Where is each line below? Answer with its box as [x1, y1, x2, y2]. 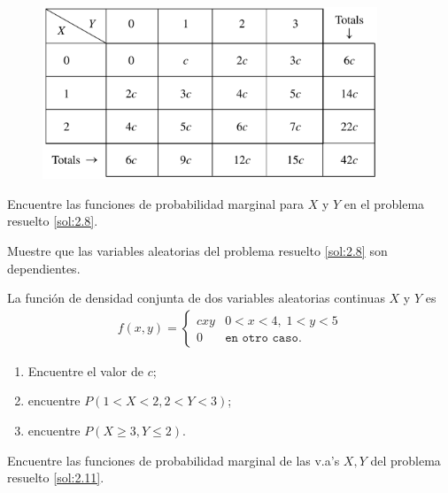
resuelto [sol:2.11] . [7, 468, 104, 487]
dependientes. [7, 258, 81, 277]
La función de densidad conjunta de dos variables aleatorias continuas [7, 289, 385, 307]
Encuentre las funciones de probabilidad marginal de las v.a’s [7, 451, 340, 469]
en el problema [344, 194, 425, 212]
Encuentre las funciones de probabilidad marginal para [7, 194, 305, 212]
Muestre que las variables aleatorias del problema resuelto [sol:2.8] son [7, 241, 388, 259]
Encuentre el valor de [27, 361, 143, 380]
